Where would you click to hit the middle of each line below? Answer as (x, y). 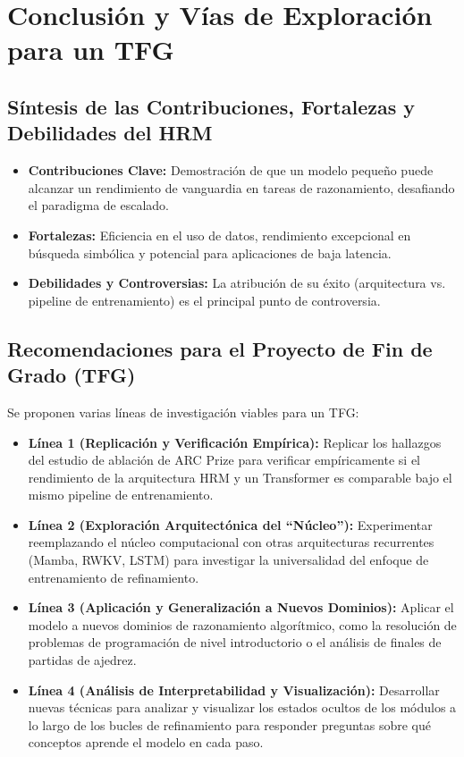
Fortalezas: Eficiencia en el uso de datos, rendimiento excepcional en (219, 235)
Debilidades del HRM (110, 133)
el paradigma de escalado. (99, 205)
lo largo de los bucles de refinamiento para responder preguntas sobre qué (230, 724)
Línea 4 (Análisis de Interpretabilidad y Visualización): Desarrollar (234, 690)
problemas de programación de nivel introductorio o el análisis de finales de (235, 642)
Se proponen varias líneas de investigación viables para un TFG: (183, 412)
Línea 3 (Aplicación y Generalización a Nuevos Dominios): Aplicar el (241, 607)
